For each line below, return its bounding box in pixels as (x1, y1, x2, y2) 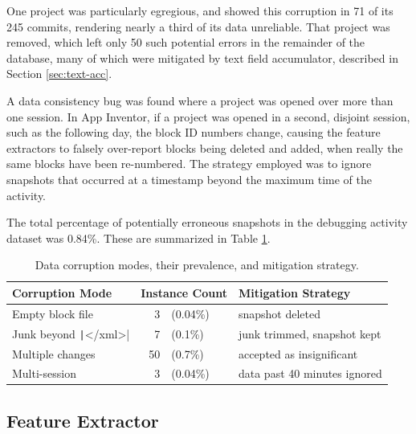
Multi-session (12, 365, 76, 382)
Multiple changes (12, 345, 96, 362)
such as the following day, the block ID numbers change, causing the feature (6, 124, 381, 141)
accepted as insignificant (238, 345, 358, 362)
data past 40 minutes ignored (238, 365, 382, 382)
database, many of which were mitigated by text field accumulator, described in (6, 49, 398, 66)
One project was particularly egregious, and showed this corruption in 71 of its (6, 2, 394, 18)
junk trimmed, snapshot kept (238, 325, 381, 342)
